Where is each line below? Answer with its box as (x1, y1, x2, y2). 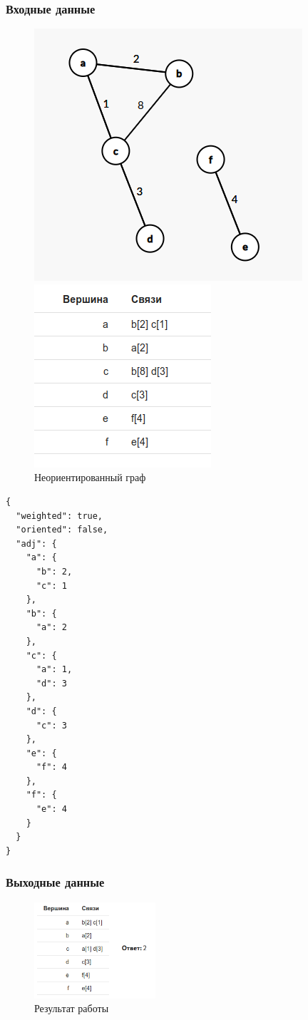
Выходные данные (6, 873, 105, 891)
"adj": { (16, 538, 57, 549)
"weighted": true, (16, 510, 103, 521)
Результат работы (34, 1001, 109, 1016)
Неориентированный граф (34, 470, 146, 485)
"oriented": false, (16, 525, 108, 535)
